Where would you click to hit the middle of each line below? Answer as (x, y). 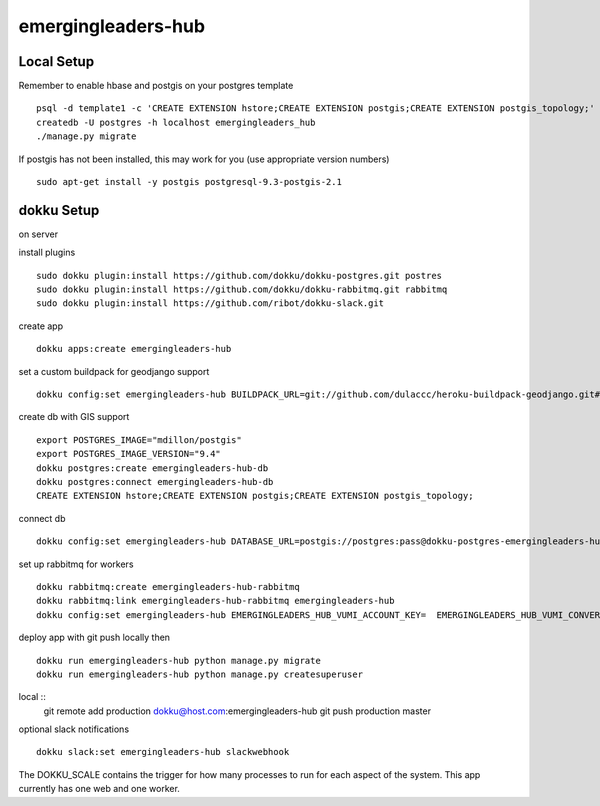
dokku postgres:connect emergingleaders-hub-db (155, 481)
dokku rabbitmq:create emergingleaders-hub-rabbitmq (168, 586)
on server (38, 234)
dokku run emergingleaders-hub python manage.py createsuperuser (200, 674)
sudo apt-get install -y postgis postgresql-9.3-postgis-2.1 (189, 182)
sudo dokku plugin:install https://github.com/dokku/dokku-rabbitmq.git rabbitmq (242, 289)
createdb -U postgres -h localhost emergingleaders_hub (176, 122)
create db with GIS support (74, 417)
